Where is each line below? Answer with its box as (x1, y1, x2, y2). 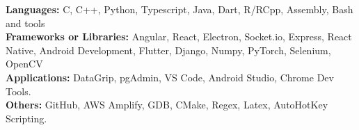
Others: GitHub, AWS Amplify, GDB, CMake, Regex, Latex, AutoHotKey (6, 97, 328, 112)
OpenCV (6, 56, 43, 71)
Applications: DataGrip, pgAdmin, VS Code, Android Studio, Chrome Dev (6, 70, 334, 84)
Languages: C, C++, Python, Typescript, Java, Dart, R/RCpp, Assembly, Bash (6, 2, 353, 16)
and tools (6, 15, 45, 30)
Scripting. (6, 111, 47, 125)
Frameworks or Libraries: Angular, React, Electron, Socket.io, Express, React (6, 29, 352, 44)
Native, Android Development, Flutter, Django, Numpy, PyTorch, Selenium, (6, 42, 331, 57)
